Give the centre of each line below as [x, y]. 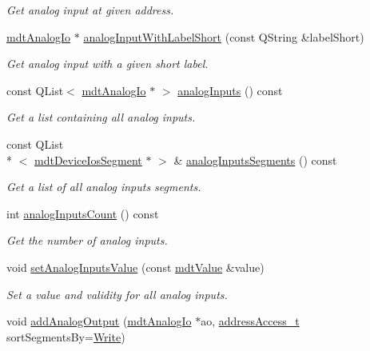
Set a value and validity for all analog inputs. [117, 294]
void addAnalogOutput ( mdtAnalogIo [99, 321]
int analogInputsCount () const [83, 213]
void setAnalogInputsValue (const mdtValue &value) [135, 267]
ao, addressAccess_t [250, 321]
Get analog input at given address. [90, 10]
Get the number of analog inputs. [87, 240]
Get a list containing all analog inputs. [101, 117]
